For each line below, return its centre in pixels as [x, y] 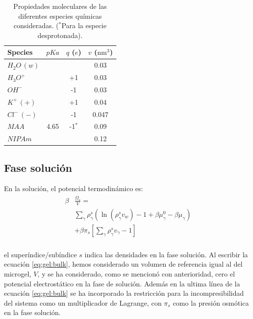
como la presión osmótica [211, 302]
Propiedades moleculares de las [60, 6]
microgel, [18, 274]
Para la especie [84, 25]
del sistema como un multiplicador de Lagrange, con [83, 302]
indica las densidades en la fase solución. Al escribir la [166, 254]
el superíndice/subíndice [40, 254]
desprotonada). [60, 35]
